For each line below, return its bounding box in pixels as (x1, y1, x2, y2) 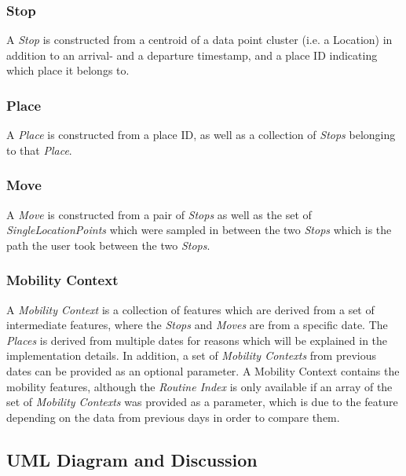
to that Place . (6, 141, 72, 158)
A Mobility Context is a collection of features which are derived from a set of (6, 301, 375, 317)
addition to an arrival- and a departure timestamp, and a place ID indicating (6, 46, 378, 63)
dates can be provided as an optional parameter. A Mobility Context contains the (6, 363, 400, 379)
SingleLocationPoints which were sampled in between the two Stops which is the (6, 222, 392, 238)
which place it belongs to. (6, 62, 130, 79)
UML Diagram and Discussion (6, 447, 258, 471)
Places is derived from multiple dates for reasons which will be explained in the (6, 331, 388, 348)
